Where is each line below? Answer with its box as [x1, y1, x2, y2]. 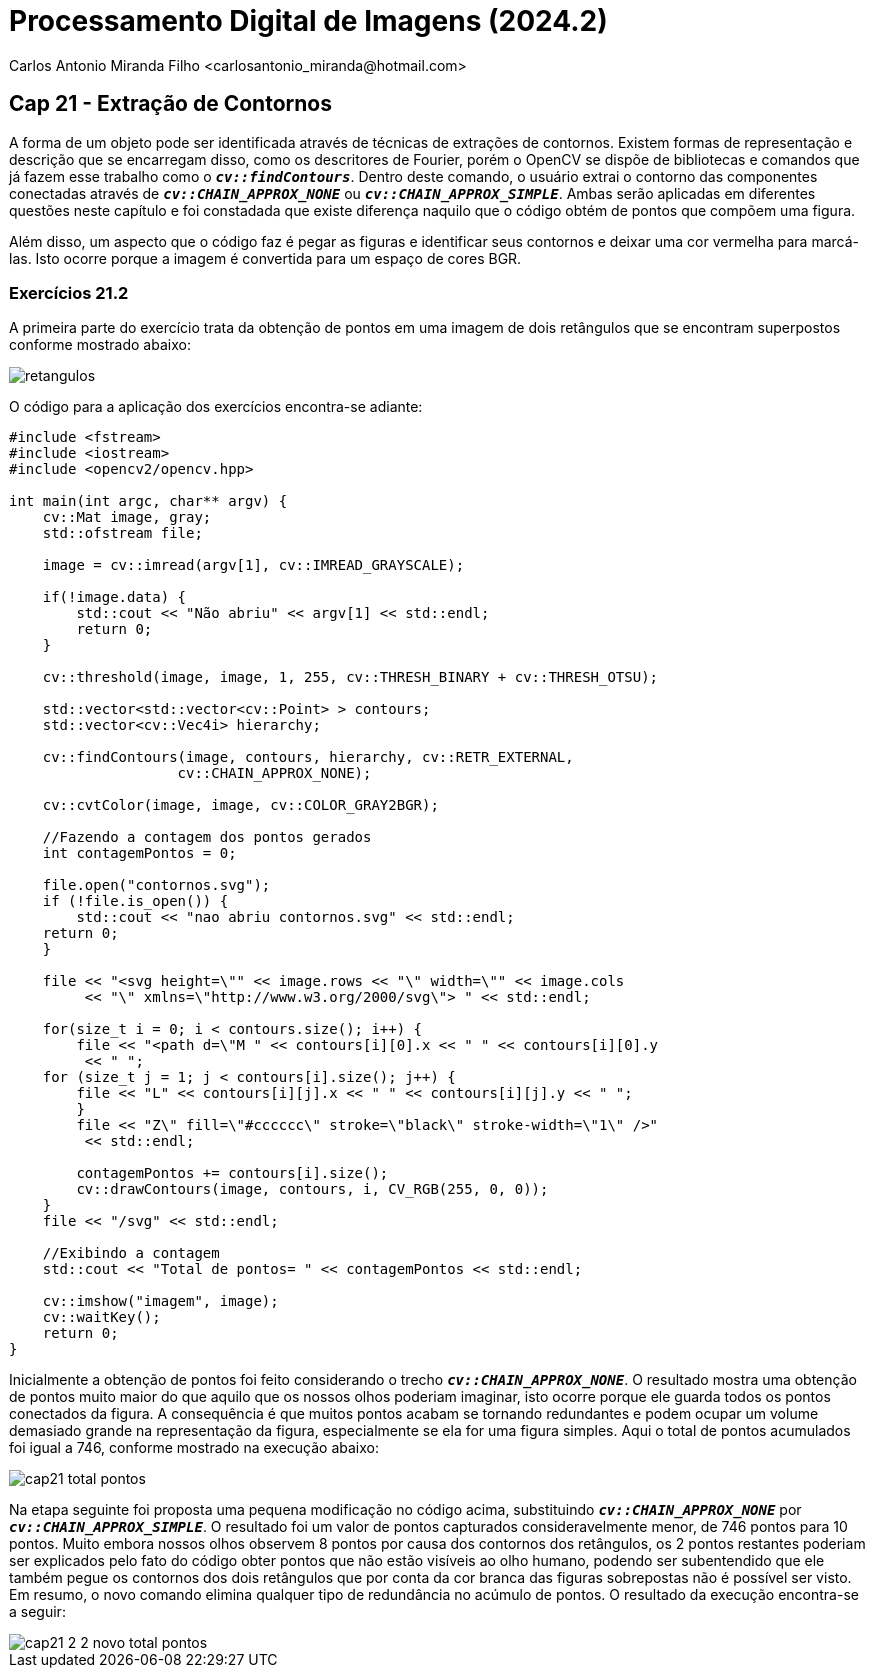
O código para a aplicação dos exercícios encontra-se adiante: [9, 398, 423, 416]
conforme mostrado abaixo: [9, 336, 191, 354]
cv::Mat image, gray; [42, 509, 212, 526]
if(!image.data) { [42, 589, 187, 606]
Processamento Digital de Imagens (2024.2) [9, 4, 608, 38]
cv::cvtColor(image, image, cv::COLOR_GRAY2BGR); [42, 797, 439, 814]
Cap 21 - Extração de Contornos [9, 91, 332, 117]
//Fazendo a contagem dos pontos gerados [42, 829, 372, 846]
